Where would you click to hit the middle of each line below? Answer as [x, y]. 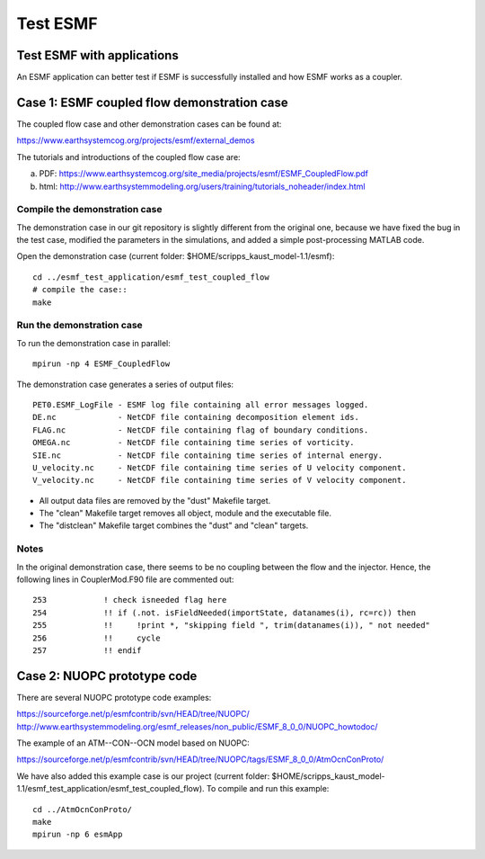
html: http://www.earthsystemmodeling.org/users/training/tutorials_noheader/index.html [202, 186]
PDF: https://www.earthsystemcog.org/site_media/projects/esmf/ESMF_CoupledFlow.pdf [203, 174]
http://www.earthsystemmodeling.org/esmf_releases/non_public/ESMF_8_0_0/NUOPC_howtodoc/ [197, 726]
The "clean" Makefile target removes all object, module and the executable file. [185, 514]
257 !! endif [87, 650]
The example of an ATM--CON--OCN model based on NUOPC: [133, 743]
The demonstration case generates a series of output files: [125, 384]
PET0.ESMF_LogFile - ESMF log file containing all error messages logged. [201, 404]
